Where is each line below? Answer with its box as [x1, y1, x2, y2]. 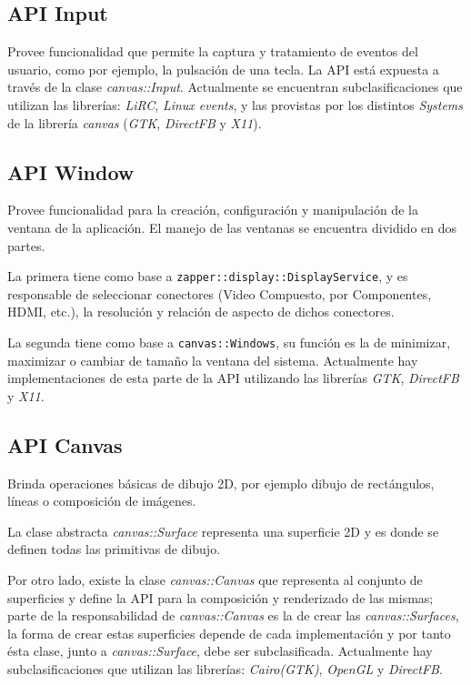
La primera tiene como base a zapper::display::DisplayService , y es [7, 267, 408, 286]
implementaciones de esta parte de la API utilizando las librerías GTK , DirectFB [7, 368, 459, 388]
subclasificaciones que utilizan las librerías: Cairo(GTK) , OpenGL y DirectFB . [7, 659, 443, 678]
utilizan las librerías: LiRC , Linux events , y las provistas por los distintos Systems [7, 95, 464, 114]
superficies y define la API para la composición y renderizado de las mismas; [7, 588, 434, 607]
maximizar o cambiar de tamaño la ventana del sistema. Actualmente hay [7, 350, 418, 369]
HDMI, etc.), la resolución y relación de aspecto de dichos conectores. [7, 302, 395, 321]
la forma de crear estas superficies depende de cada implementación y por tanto [7, 623, 451, 642]
